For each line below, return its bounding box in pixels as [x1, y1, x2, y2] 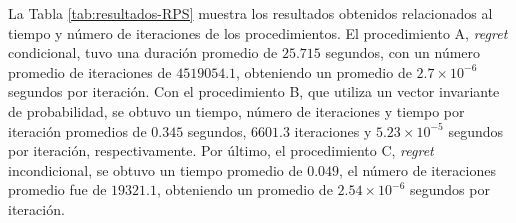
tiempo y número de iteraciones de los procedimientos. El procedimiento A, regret [8, 22, 508, 43]
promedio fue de [8, 179, 107, 200]
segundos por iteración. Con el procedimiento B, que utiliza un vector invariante [8, 81, 500, 102]
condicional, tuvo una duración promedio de [8, 42, 278, 63]
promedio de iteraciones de [8, 61, 172, 82]
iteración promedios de [8, 120, 147, 141]
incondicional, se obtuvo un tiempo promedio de [8, 159, 303, 180]
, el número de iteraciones [339, 159, 496, 180]
